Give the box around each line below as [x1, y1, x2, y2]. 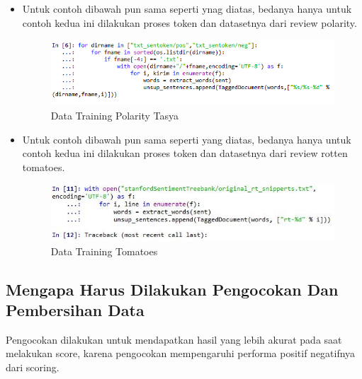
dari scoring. [6, 359, 60, 374]
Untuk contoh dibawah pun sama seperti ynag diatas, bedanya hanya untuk [22, 1, 352, 16]
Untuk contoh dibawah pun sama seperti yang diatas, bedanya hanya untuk [22, 132, 351, 146]
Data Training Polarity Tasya [50, 108, 179, 123]
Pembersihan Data [6, 298, 145, 320]
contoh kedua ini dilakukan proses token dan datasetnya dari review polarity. [22, 15, 357, 30]
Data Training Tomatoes [50, 243, 158, 258]
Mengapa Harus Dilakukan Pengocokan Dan [6, 278, 339, 300]
